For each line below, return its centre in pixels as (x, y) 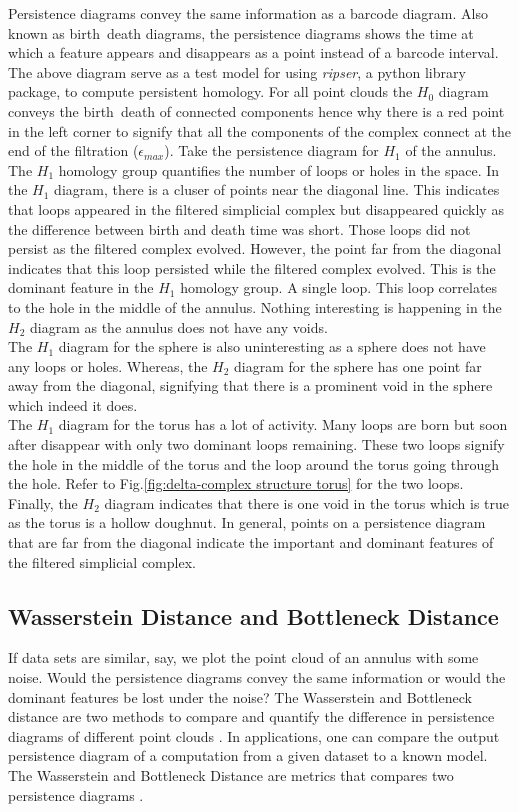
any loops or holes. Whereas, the (108, 365)
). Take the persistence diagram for (271, 150)
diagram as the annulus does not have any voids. (178, 326)
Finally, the (43, 502)
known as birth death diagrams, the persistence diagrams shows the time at (241, 32)
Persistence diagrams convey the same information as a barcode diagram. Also (248, 13)
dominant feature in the (81, 287)
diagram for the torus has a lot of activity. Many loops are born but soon (283, 424)
